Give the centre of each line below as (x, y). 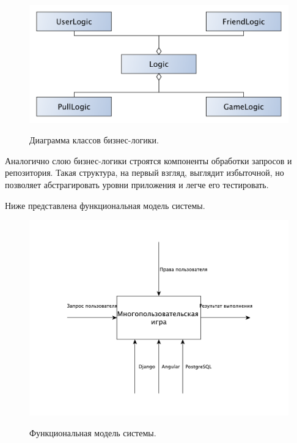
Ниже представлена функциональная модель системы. (105, 205)
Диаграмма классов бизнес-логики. (94, 140)
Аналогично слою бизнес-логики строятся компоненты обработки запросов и (148, 160)
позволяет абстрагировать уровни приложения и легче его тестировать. (137, 184)
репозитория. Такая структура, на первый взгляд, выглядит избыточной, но (145, 172)
